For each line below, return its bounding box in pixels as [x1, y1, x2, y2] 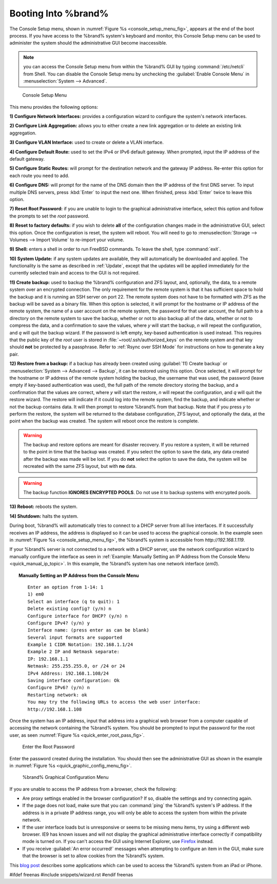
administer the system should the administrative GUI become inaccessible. [9, 40, 168, 46]
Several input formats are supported [27, 634, 123, 640]
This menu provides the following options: [9, 104, 98, 110]
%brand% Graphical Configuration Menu [22, 774, 109, 780]
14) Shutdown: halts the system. [9, 513, 79, 519]
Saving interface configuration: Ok [27, 678, 120, 683]
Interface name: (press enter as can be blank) [27, 627, 150, 633]
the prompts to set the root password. [9, 213, 90, 219]
